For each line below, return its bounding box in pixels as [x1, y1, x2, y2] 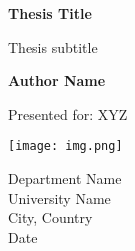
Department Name [8, 168, 122, 189]
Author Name [8, 70, 106, 91]
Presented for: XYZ [8, 103, 128, 124]
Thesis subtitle [8, 36, 98, 57]
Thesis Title [8, 3, 92, 23]
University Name [8, 187, 111, 208]
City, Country [8, 207, 93, 228]
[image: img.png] [8, 139, 123, 154]
